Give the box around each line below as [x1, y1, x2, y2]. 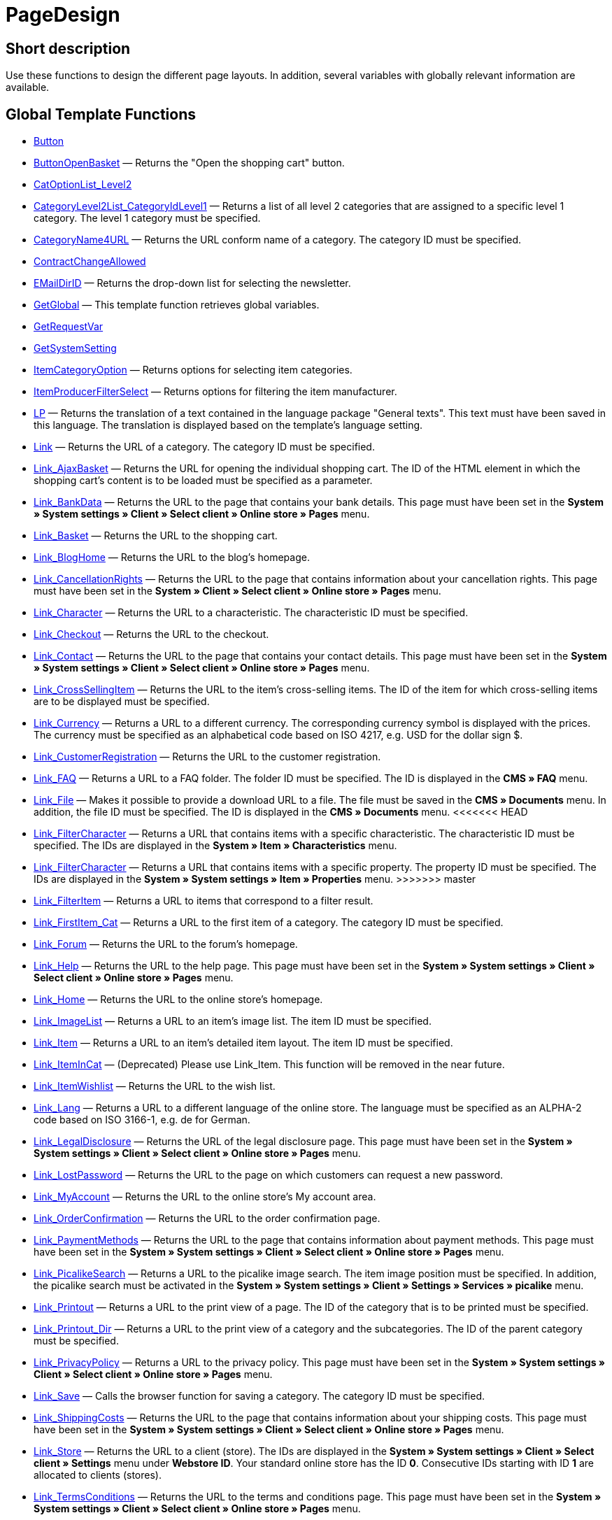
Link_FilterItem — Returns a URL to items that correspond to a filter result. [34, 895, 373, 907]
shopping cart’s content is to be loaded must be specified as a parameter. [34, 474, 373, 487]
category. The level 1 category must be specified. [34, 212, 261, 225]
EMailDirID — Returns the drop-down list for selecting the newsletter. [34, 277, 351, 290]
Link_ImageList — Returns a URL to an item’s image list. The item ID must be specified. [34, 1015, 432, 1028]
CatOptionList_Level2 [34, 178, 132, 191]
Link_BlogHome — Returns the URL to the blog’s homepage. [34, 551, 310, 564]
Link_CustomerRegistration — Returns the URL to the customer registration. [34, 751, 381, 763]
